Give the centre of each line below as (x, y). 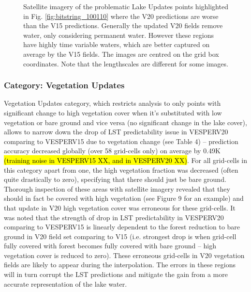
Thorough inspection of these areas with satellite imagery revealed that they (117, 188)
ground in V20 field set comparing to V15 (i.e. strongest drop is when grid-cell (120, 236)
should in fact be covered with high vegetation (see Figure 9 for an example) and (124, 198)
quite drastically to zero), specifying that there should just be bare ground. (115, 179)
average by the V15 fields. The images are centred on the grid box (121, 54)
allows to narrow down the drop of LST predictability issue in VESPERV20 (116, 132)
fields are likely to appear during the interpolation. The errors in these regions (120, 265)
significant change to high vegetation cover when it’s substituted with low (113, 112)
